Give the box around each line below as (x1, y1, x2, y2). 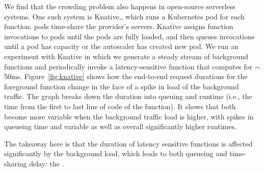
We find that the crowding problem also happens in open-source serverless (4, 1, 235, 11)
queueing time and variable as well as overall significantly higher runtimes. (4, 121, 236, 132)
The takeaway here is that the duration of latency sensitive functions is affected (4, 138, 253, 149)
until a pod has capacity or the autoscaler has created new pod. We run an (4, 41, 239, 52)
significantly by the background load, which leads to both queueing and (4, 148, 227, 159)
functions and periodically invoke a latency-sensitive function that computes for (4, 61, 253, 71)
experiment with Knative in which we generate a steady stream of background (4, 51, 249, 61)
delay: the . (29, 158, 64, 168)
